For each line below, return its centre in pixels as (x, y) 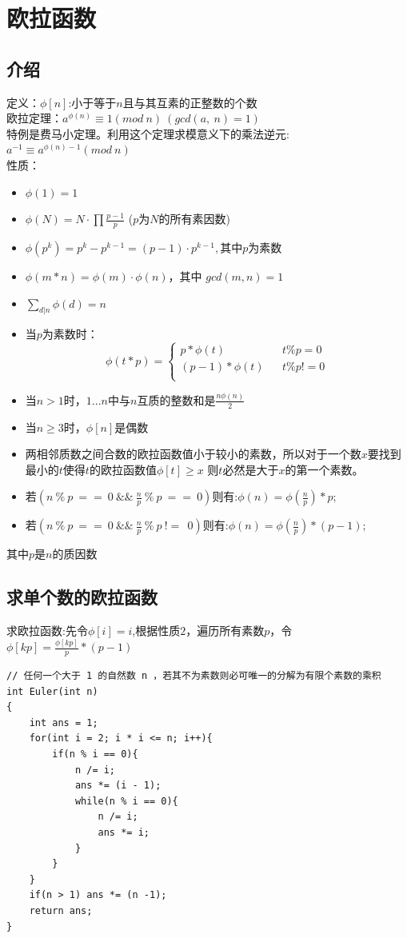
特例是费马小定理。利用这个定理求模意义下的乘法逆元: (148, 133)
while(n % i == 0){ (126, 801)
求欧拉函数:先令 (47, 631)
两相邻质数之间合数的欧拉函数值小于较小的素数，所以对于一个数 (193, 454)
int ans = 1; (64, 722)
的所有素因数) (194, 219)
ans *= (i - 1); (118, 786)
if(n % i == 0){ (95, 754)
